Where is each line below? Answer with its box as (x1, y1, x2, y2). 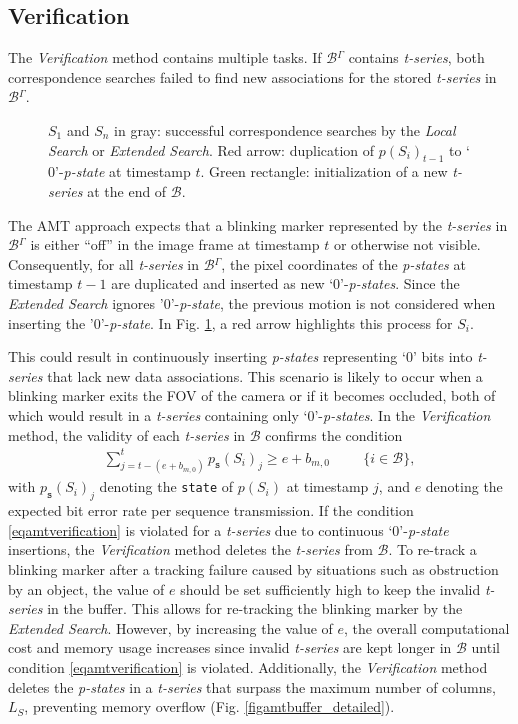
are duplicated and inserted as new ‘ (111, 273, 334, 294)
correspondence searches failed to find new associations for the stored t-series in (8, 66, 497, 87)
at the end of (87, 180, 167, 201)
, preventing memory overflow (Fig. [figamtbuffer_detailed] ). (24, 696, 395, 717)
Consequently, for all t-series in (8, 253, 199, 274)
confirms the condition (265, 424, 403, 445)
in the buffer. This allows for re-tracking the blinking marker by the (47, 598, 463, 619)
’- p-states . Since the (340, 273, 460, 294)
